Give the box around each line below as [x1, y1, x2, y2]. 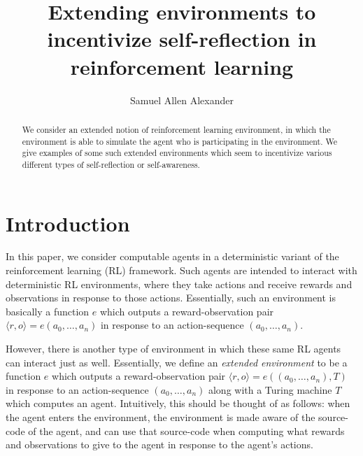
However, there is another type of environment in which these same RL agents [6, 341, 341, 356]
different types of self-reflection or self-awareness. [22, 158, 200, 170]
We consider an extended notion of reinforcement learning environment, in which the [22, 123, 331, 135]
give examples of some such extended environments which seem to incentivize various [22, 147, 332, 159]
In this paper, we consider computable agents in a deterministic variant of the [6, 249, 339, 264]
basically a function [6, 304, 90, 318]
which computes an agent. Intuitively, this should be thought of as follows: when [6, 396, 350, 411]
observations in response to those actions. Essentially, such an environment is [6, 290, 336, 305]
